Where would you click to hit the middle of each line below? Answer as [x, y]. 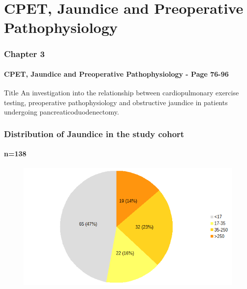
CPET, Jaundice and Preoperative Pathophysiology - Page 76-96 [116, 74]
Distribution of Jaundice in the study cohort [94, 133]
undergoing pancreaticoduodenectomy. [62, 112]
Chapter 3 [25, 54]
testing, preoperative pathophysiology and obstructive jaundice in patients [116, 102]
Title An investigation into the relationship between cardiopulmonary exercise [122, 93]
